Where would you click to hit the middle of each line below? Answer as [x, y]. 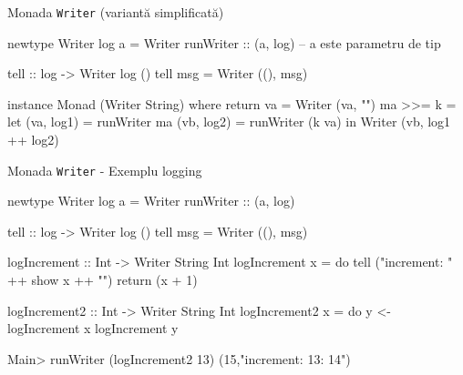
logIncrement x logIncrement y [93, 328]
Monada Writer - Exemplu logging [105, 170]
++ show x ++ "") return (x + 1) [103, 280]
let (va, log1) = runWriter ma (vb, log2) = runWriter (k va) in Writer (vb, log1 [229, 122]
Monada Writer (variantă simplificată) [116, 12]
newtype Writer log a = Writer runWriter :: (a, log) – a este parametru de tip [224, 42]
